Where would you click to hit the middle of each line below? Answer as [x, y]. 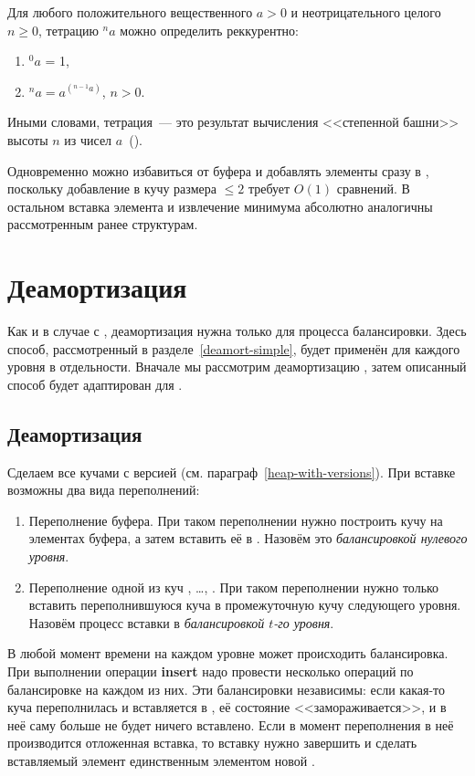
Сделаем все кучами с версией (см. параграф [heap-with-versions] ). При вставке [232, 472]
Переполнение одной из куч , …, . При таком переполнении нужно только [234, 587]
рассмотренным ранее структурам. [103, 224]
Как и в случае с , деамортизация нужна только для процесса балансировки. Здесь [237, 331]
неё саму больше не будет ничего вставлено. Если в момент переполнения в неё [231, 724]
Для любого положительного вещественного [130, 12]
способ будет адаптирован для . [95, 384]
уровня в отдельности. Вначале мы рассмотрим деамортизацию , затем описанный [237, 367]
